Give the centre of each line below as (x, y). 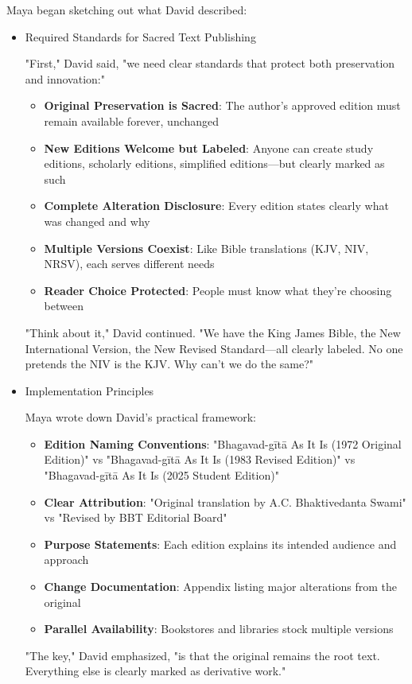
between (64, 306)
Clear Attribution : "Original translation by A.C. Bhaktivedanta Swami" (225, 501)
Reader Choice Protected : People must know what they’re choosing (218, 290)
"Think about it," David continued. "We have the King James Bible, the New (213, 332)
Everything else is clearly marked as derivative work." (155, 671)
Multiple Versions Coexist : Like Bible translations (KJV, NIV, (206, 248)
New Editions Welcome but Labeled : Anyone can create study (209, 148)
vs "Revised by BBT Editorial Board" (136, 517)
